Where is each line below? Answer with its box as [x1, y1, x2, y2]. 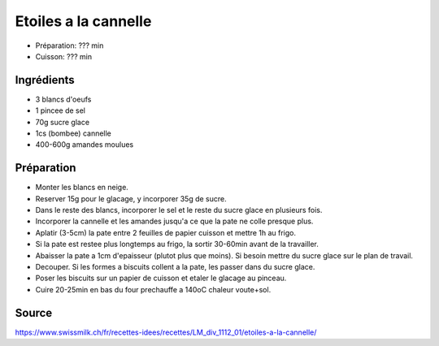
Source [15, 305, 53, 320]
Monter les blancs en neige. [35, 183, 129, 192]
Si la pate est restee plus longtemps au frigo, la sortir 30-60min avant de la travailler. [35, 240, 319, 249]
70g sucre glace [35, 117, 89, 127]
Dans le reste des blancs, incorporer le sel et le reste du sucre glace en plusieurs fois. [35, 205, 323, 215]
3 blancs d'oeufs [35, 94, 92, 104]
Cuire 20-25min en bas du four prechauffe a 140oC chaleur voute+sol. [35, 284, 272, 294]
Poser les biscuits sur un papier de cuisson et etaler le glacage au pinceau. [35, 273, 287, 283]
